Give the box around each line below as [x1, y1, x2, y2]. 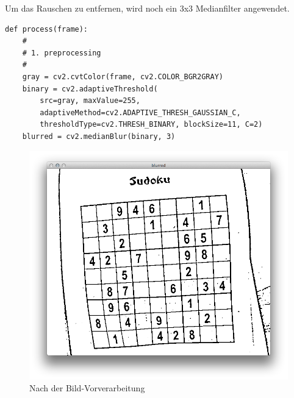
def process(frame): [5, 24, 88, 34]
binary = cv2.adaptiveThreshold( [22, 84, 158, 93]
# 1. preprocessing [22, 48, 101, 57]
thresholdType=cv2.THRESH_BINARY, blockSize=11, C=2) [40, 120, 263, 129]
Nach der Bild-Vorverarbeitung [29, 382, 145, 394]
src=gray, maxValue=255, [40, 96, 140, 105]
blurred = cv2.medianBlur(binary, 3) [22, 132, 176, 141]
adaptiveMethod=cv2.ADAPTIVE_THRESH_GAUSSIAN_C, [40, 108, 241, 117]
